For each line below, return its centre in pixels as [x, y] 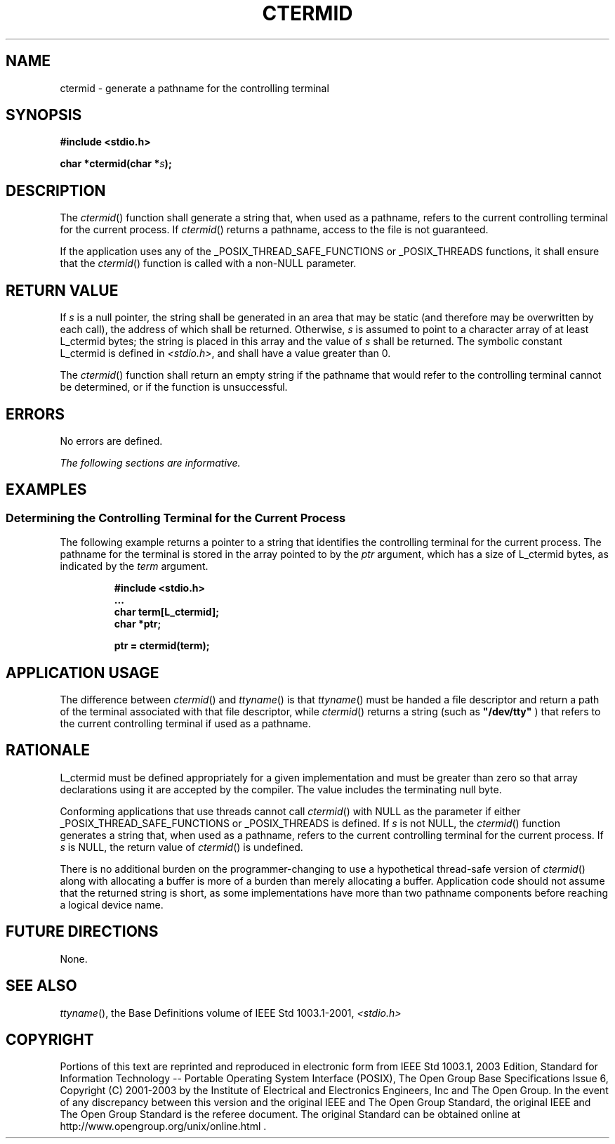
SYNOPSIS [44, 115]
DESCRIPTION [56, 190]
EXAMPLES [46, 490]
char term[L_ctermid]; [167, 612]
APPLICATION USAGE [82, 672]
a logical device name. [112, 904]
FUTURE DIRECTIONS [82, 932]
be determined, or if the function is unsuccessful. [174, 387]
